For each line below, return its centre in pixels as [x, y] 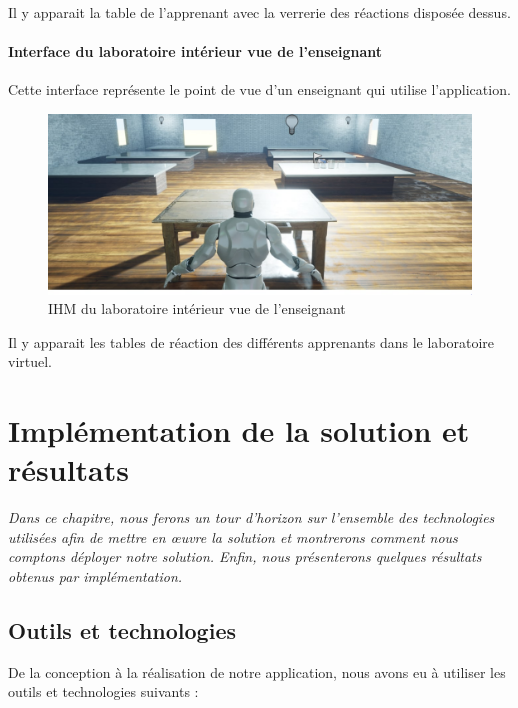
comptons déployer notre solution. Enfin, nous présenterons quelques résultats [245, 556]
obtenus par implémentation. [95, 575]
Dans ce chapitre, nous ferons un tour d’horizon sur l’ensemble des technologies [251, 517]
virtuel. [30, 361]
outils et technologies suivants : [103, 691]
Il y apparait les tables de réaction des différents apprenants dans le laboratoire [251, 341]
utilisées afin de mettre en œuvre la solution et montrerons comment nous [233, 536]
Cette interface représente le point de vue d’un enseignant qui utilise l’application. [259, 89]
